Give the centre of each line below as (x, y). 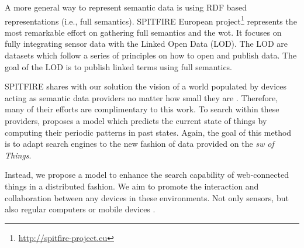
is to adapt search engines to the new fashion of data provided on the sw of (139, 144)
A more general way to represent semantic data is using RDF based (126, 7)
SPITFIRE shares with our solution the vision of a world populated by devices (146, 86)
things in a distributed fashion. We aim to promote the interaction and (132, 186)
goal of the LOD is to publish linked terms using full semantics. (119, 66)
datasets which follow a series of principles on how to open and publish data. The (151, 55)
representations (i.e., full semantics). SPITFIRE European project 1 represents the (151, 20)
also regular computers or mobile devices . (80, 209)
